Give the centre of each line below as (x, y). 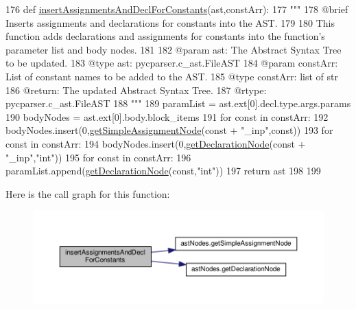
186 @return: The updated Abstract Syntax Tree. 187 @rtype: (136, 90)
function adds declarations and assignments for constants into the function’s (165, 36)
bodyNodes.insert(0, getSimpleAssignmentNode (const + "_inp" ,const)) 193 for (169, 130)
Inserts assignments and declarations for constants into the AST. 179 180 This (170, 22)
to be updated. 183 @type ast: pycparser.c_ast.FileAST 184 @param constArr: (172, 63)
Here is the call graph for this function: (88, 193)
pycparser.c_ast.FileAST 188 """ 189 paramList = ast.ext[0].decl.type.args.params (178, 103)
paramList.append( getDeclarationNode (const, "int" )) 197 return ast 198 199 (163, 171)
